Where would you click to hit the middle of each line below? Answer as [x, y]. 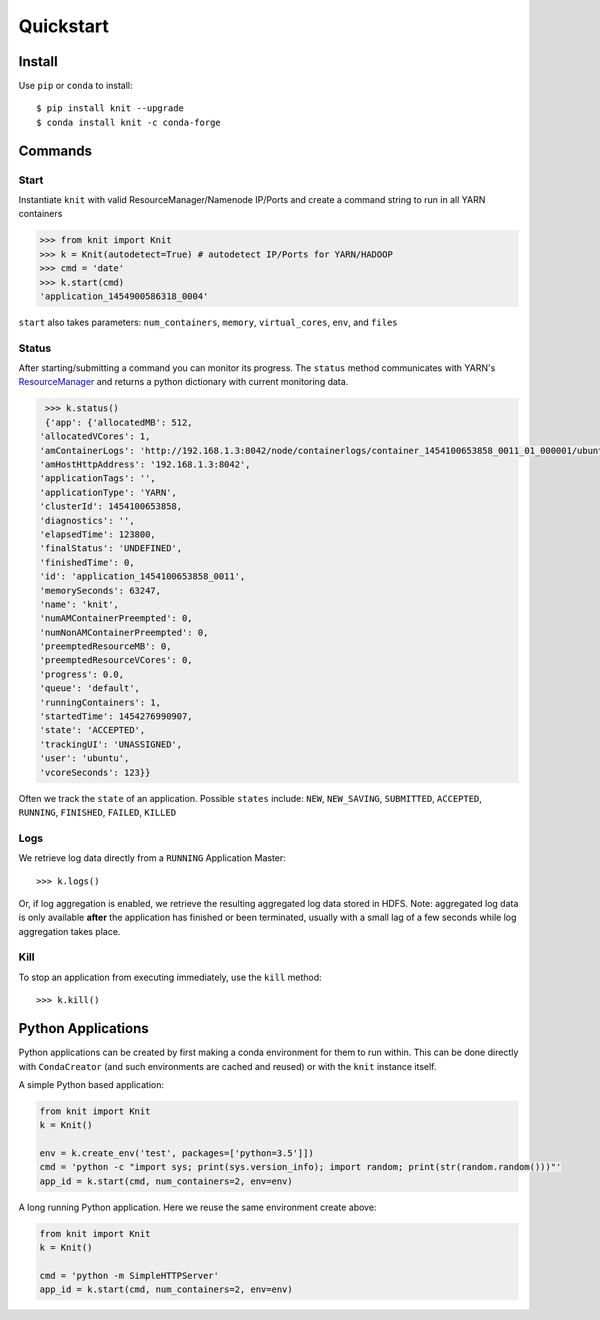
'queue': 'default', [89, 688]
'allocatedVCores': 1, [95, 436]
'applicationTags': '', [98, 478]
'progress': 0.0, [82, 674]
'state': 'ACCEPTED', [92, 730]
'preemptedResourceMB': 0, [105, 646]
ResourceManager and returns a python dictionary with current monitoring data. [183, 382]
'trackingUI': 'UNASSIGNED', [111, 744]
